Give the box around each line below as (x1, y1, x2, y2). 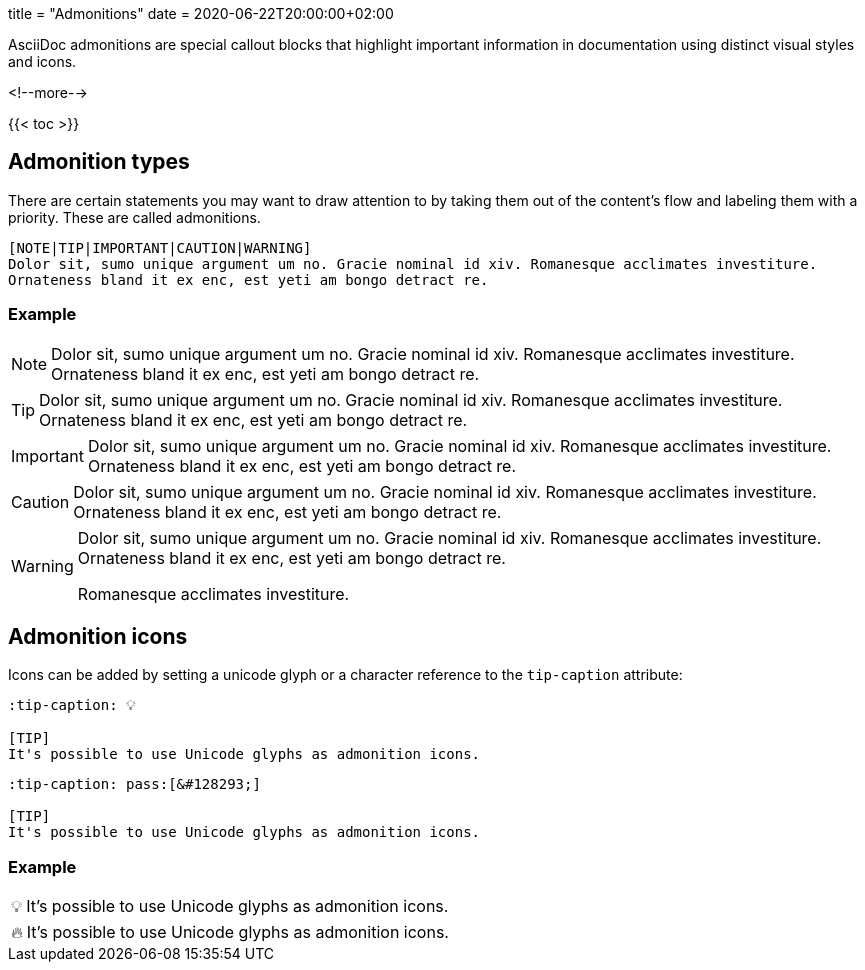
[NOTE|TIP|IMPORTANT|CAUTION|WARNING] (8, 239, 312, 256)
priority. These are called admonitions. (8, 208, 261, 226)
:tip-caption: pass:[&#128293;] (8, 776, 261, 793)
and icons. (8, 53, 77, 70)
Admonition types (8, 149, 190, 175)
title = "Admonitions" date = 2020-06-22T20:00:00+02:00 (8, 5, 394, 22)
